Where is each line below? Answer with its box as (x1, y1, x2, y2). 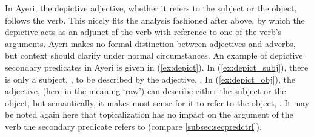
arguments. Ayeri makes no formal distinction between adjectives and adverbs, (5, 37, 296, 49)
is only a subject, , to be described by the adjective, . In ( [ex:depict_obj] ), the (5, 72, 296, 85)
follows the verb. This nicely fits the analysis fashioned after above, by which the (5, 13, 305, 26)
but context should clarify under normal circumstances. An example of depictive (5, 49, 303, 62)
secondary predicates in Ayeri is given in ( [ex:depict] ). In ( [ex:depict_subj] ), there (5, 60, 309, 73)
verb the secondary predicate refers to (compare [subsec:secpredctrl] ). (5, 119, 262, 132)
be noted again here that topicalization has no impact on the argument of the (5, 108, 293, 121)
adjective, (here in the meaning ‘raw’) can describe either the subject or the (5, 84, 286, 97)
